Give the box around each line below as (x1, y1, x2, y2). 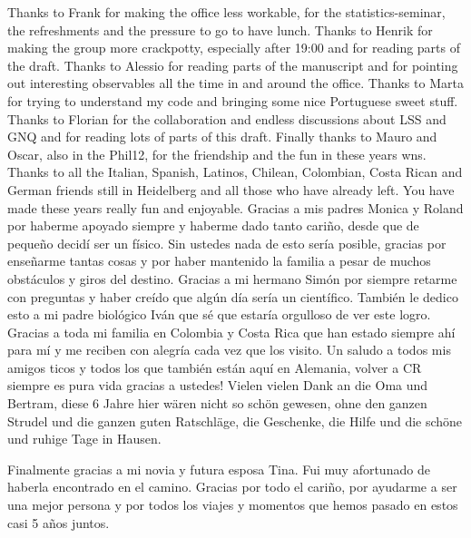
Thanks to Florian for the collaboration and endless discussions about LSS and (7, 109, 446, 128)
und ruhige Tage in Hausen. (7, 429, 162, 448)
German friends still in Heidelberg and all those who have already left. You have (7, 180, 455, 199)
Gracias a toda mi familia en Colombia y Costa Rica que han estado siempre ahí (7, 322, 456, 341)
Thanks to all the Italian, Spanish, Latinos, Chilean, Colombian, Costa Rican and (7, 162, 463, 181)
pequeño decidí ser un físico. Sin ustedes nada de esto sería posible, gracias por (7, 233, 446, 252)
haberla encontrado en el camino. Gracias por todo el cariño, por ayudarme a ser (7, 477, 457, 496)
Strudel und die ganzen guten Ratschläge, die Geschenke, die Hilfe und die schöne (7, 411, 463, 430)
